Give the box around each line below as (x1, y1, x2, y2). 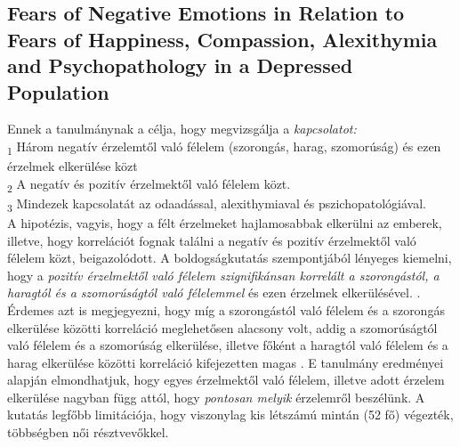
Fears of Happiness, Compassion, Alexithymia (7, 25, 438, 53)
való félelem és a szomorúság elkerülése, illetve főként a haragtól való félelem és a (7, 336, 448, 354)
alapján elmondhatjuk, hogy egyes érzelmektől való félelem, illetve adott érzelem (7, 370, 445, 389)
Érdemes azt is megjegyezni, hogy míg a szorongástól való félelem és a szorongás (7, 300, 445, 319)
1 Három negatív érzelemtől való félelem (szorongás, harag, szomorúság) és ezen (7, 136, 441, 158)
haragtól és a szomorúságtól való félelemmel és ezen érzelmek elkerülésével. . (7, 283, 421, 302)
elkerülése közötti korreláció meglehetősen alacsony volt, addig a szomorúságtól (7, 318, 438, 337)
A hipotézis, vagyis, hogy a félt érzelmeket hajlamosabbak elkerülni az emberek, (7, 213, 442, 232)
